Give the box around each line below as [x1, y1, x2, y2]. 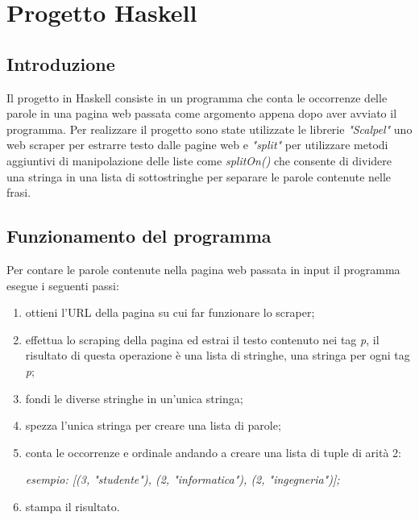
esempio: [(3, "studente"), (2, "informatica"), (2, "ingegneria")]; [25, 471, 340, 488]
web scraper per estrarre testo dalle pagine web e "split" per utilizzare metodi [6, 136, 388, 153]
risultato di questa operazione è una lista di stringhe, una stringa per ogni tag [25, 347, 410, 364]
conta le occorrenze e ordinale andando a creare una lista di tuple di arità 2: [25, 443, 401, 460]
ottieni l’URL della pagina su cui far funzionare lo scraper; [25, 304, 315, 321]
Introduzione [6, 51, 115, 76]
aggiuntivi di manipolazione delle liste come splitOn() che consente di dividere [6, 152, 392, 168]
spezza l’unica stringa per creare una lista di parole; [25, 417, 281, 434]
